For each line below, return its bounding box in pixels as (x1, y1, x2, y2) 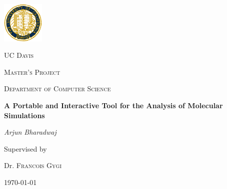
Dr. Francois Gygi (4, 160, 62, 171)
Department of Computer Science (4, 83, 111, 94)
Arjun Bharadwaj (4, 127, 56, 137)
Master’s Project (4, 66, 60, 77)
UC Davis (4, 50, 34, 60)
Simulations (4, 110, 45, 120)
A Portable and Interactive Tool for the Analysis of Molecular (4, 100, 223, 111)
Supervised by (4, 143, 47, 154)
